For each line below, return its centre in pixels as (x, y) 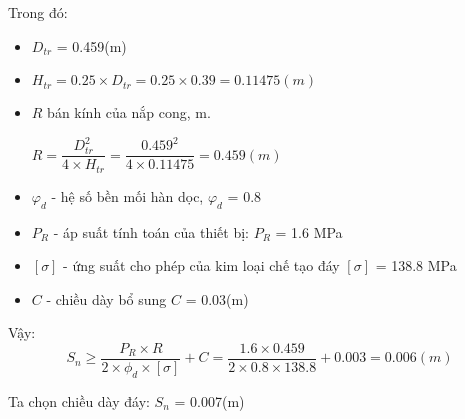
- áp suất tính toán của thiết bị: (151, 231)
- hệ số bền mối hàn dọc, (127, 195)
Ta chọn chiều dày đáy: (79, 400)
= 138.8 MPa (416, 265)
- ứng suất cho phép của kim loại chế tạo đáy (201, 265)
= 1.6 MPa (309, 231)
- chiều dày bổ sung (106, 298)
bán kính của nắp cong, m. (129, 112)
